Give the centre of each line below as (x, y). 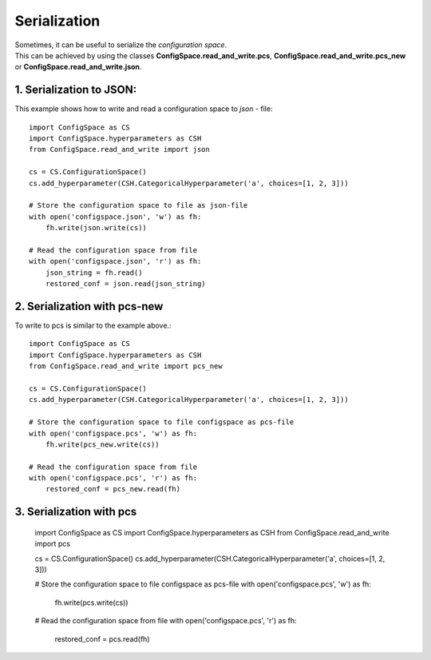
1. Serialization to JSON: (76, 90)
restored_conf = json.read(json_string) (126, 284)
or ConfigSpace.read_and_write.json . (78, 67)
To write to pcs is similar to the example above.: (93, 325)
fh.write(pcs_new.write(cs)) (102, 444)
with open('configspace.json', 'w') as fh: (115, 217)
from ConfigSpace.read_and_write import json (120, 149)
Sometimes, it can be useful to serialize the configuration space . (121, 45)
